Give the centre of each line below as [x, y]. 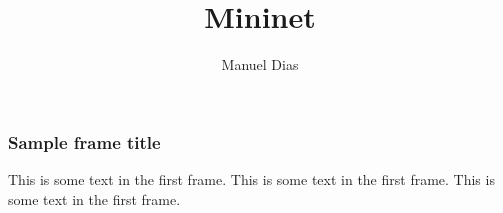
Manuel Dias [260, 64]
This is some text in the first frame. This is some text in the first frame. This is [251, 179]
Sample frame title [84, 141]
